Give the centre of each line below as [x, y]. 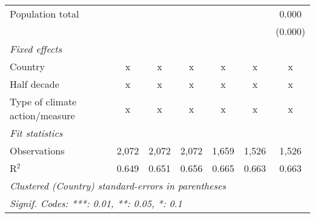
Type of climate [43, 101]
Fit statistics [36, 133]
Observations [37, 150]
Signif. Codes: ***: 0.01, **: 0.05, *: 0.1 [96, 203]
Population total [45, 14]
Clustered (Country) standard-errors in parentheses [118, 186]
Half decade [35, 84]
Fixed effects [36, 49]
